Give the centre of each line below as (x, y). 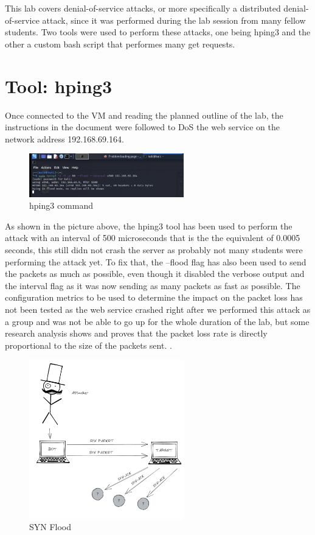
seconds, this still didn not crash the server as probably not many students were (154, 249)
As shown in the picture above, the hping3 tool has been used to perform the (149, 226)
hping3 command (61, 205)
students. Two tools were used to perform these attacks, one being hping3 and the (158, 32)
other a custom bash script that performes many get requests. (120, 44)
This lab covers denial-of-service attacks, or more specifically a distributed (143, 8)
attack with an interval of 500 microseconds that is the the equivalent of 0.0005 (153, 238)
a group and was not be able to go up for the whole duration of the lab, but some (157, 321)
